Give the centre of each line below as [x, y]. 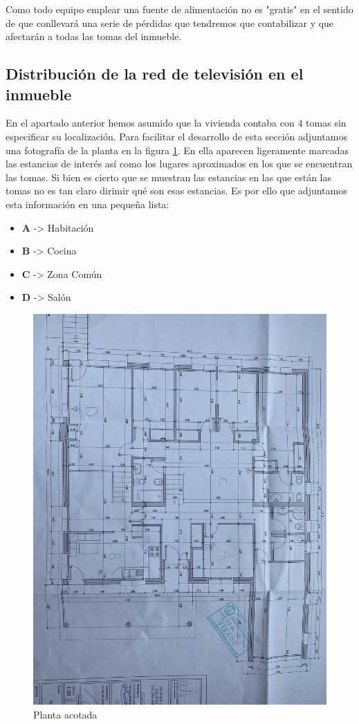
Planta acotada [65, 714]
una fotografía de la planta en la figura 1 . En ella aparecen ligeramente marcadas [177, 150]
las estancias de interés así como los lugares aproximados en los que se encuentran [179, 164]
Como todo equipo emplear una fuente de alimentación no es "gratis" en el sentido [179, 9]
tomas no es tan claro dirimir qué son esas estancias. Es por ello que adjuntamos [176, 191]
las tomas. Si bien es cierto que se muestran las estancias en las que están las [168, 177]
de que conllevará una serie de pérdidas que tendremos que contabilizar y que [170, 22]
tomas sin [326, 123]
